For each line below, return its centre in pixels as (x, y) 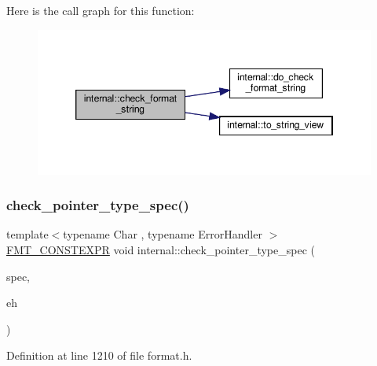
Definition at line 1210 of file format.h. (99, 355)
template (27, 234)
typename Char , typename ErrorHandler (163, 234)
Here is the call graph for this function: (101, 10)
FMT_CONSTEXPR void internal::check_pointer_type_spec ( (161, 250)
